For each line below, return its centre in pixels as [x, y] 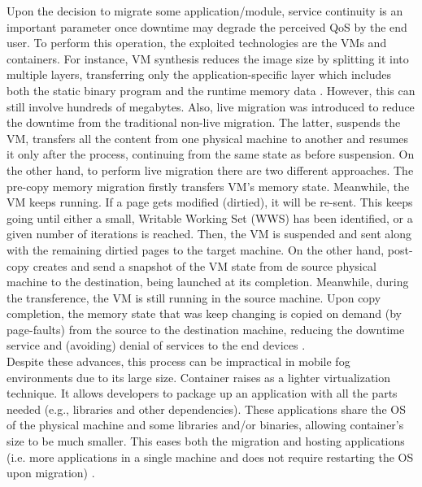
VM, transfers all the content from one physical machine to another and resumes [208, 138]
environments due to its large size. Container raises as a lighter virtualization [199, 377]
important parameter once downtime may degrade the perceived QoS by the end [207, 26]
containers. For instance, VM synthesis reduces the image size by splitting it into [208, 58]
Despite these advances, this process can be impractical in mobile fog [178, 361]
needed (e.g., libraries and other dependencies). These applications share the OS [206, 409]
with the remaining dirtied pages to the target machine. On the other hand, [196, 249]
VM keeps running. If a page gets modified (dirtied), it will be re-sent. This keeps [210, 202]
